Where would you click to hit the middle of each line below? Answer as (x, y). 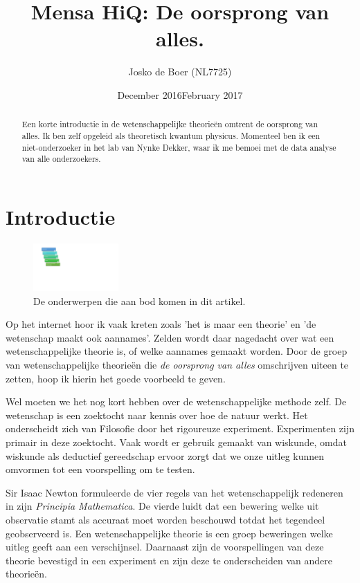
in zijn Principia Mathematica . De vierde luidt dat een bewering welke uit (162, 506)
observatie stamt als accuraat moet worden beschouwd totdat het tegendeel (165, 519)
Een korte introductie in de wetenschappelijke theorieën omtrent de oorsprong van (170, 124)
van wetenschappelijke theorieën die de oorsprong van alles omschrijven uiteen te (177, 364)
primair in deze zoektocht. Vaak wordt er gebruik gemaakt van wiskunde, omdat (176, 442)
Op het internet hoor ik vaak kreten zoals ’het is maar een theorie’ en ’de (161, 324)
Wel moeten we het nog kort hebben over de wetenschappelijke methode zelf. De (176, 401)
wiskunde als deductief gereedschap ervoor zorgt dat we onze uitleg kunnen (165, 455)
